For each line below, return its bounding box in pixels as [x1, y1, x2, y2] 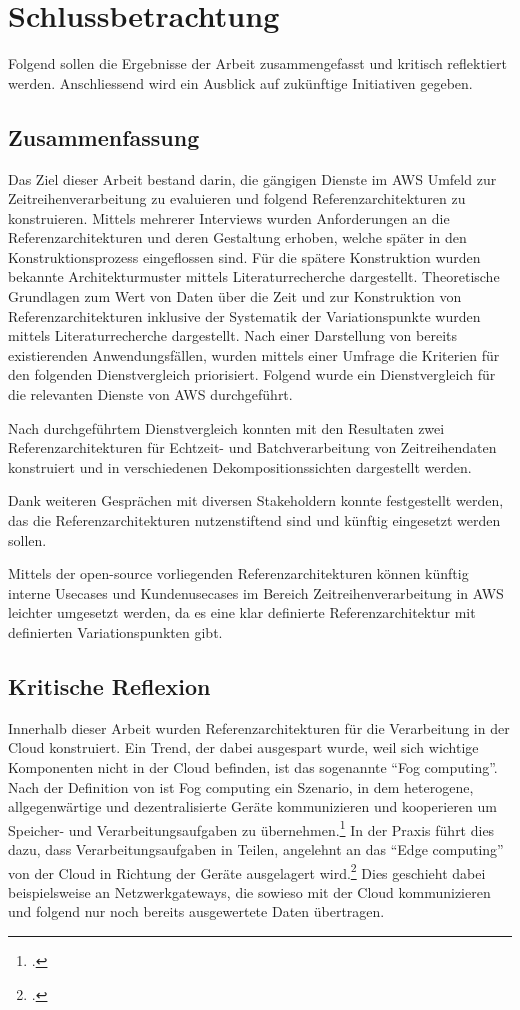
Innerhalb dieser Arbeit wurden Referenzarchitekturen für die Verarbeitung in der [8, 717, 510, 738]
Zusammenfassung [8, 121, 200, 152]
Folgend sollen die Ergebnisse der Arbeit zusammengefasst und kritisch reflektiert [8, 53, 507, 74]
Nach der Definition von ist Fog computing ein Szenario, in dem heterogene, [8, 776, 474, 797]
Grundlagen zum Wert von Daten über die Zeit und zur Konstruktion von [8, 286, 462, 307]
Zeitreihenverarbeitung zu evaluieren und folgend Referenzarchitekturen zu [8, 188, 466, 209]
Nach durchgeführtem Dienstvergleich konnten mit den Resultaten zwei [8, 417, 445, 438]
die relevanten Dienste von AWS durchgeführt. [8, 384, 293, 405]
